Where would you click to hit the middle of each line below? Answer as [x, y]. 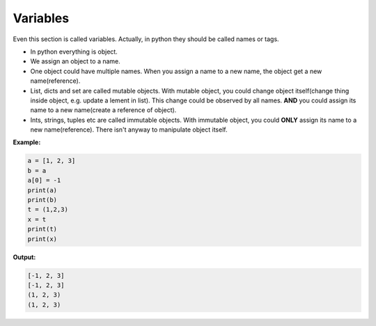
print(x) [42, 239]
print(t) [42, 229]
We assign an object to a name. [76, 61]
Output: [24, 257]
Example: [27, 142]
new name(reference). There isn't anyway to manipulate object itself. [129, 130]
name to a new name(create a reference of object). [103, 110]
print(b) [42, 200]
